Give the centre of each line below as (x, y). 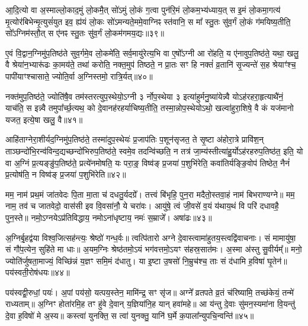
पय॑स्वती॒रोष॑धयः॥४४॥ (38, 272)
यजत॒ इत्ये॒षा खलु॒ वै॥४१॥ (44, 119)
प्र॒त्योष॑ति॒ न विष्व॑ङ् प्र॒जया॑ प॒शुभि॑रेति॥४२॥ (66, 174)
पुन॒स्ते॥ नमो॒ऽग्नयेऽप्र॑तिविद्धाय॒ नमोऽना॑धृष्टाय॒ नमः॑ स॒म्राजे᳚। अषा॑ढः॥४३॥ (109, 217)
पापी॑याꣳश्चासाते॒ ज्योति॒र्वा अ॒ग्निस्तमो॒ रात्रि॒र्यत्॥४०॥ (79, 76)
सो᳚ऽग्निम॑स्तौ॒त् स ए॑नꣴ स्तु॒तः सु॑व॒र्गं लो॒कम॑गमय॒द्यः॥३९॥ (85, 33)
